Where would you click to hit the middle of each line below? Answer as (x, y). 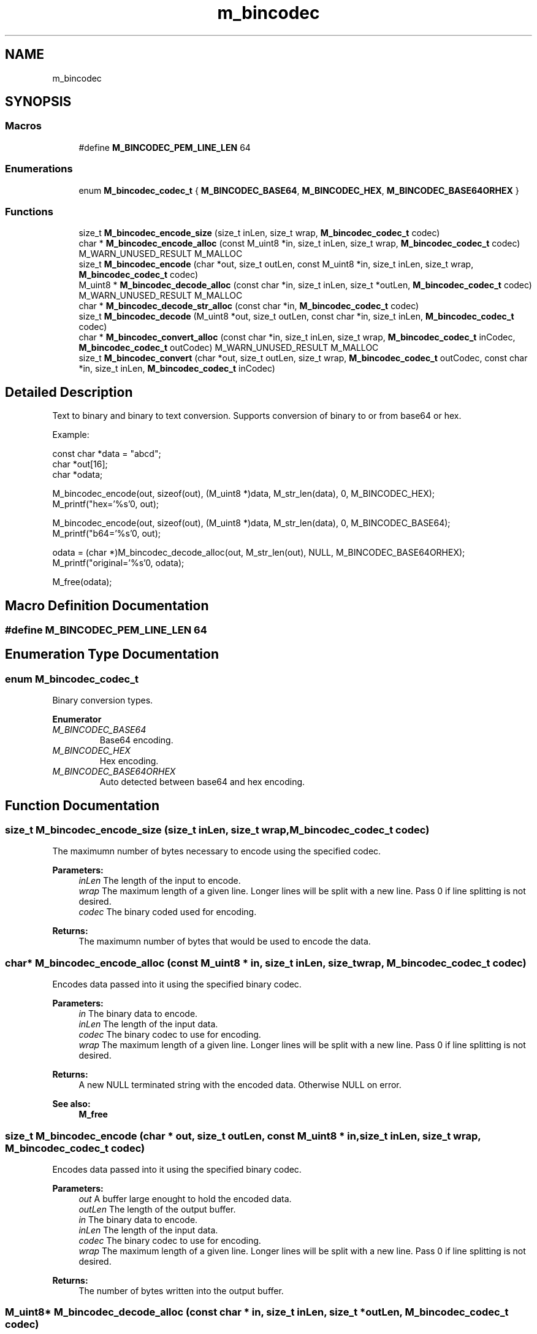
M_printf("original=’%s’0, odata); (118, 563)
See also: (71, 1104)
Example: (71, 435)
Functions (29, 211)
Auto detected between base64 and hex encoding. (202, 782)
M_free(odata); (82, 582)
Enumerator (77, 719)
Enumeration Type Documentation (112, 654)
